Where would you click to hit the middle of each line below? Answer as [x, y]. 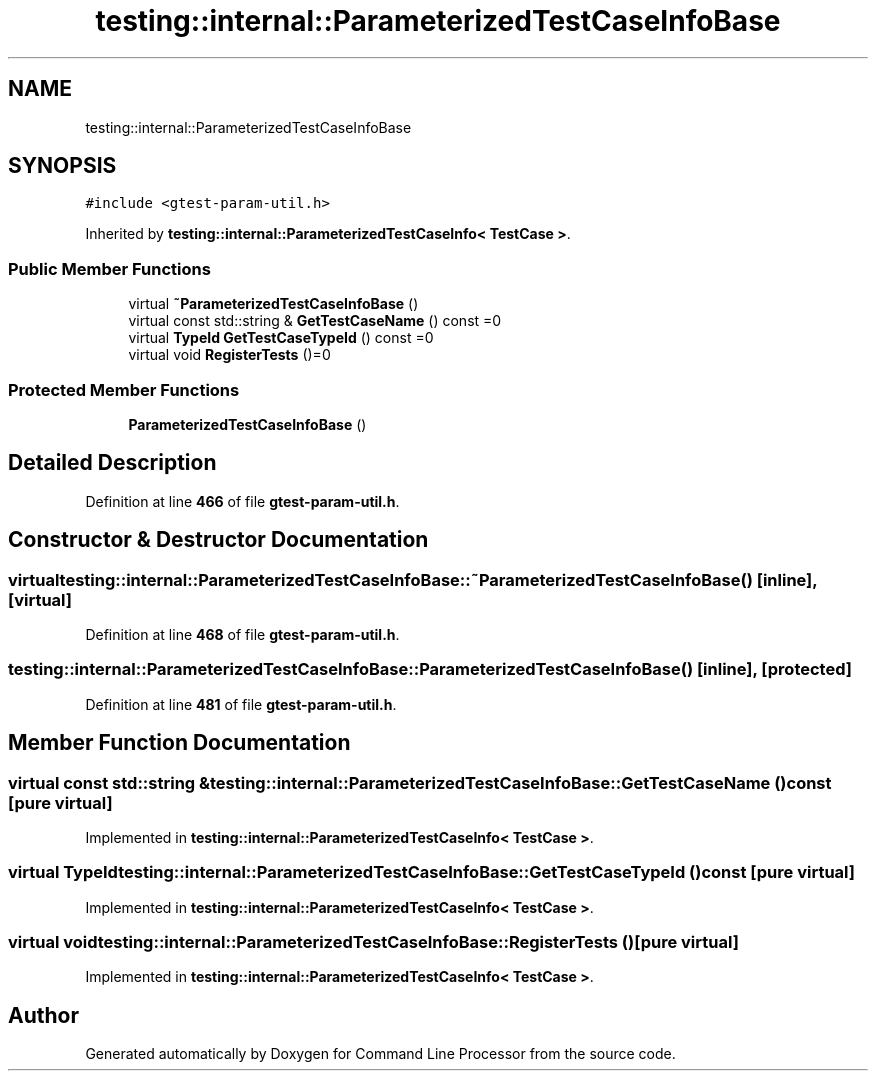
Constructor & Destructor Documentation [218, 540]
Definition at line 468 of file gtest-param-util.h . [242, 634]
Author [43, 1015]
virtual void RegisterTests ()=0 [229, 355]
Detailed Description [112, 463]
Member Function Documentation [179, 743]
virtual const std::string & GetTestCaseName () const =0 [315, 321]
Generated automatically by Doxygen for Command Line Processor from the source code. [380, 1054]
